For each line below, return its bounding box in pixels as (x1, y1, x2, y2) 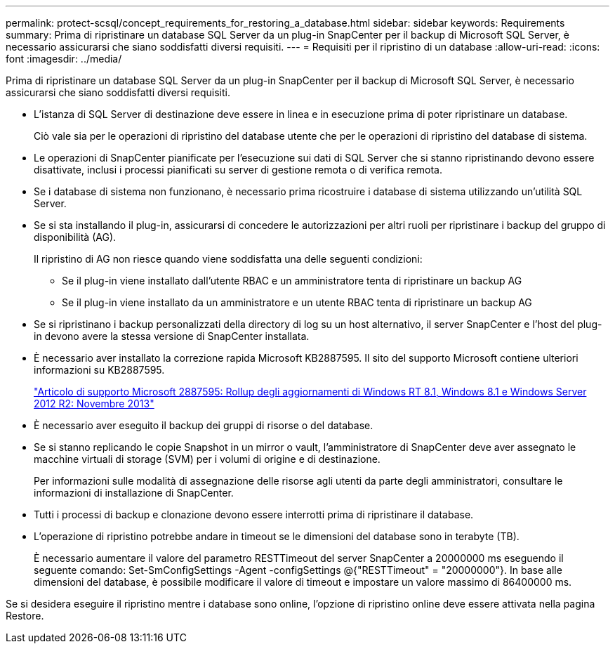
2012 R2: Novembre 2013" (34, 398, 154, 409)
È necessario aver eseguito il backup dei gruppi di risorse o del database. (34, 419, 373, 431)
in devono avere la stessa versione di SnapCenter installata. (34, 330, 310, 342)
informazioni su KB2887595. (34, 364, 165, 376)
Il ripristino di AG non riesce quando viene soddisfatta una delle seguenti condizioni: (34, 253, 423, 265)
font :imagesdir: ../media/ (6, 53, 122, 65)
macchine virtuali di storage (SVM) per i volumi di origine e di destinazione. (34, 453, 381, 465)
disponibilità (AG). (34, 231, 117, 243)
